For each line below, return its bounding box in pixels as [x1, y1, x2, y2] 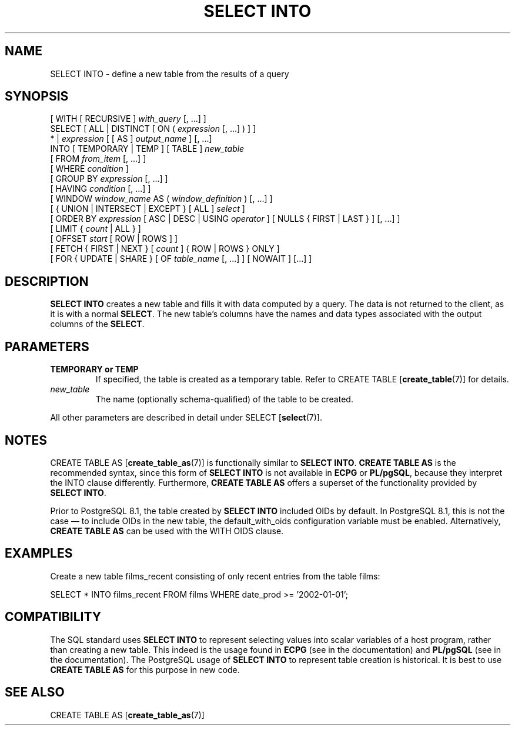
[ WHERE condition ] [50, 164, 129, 174]
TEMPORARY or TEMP [50, 364, 139, 375]
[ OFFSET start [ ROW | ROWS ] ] [50, 234, 178, 244]
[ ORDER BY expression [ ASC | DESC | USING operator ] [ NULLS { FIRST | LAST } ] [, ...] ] [50, 214, 400, 224]
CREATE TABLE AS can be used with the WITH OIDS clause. [50, 525, 284, 536]
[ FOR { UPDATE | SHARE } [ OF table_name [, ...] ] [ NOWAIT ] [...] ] [50, 254, 312, 264]
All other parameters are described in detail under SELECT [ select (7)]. [50, 412, 322, 423]
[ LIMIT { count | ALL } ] [50, 224, 141, 234]
